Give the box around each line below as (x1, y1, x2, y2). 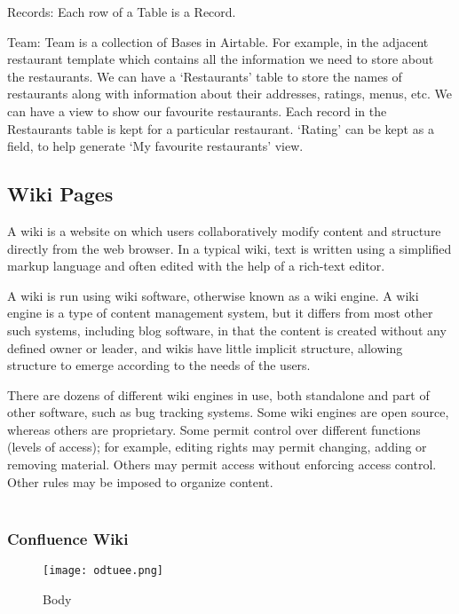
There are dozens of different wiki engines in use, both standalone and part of (7, 385, 430, 404)
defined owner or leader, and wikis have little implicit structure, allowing (7, 338, 403, 357)
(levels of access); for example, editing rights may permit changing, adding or (7, 437, 427, 456)
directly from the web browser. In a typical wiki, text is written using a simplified (7, 239, 452, 257)
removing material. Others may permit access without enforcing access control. (7, 455, 437, 474)
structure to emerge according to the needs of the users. (7, 356, 311, 374)
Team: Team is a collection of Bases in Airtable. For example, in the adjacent (7, 32, 429, 51)
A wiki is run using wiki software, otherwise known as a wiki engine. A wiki (7, 286, 419, 304)
